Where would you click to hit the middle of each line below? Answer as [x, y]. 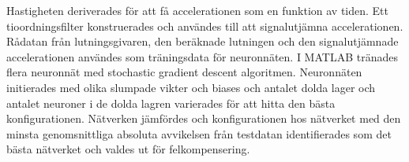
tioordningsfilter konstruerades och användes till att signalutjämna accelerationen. [205, 26]
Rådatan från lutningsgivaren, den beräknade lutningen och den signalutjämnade [203, 41]
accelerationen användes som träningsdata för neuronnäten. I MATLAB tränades [202, 56]
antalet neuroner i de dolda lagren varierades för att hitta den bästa [171, 103]
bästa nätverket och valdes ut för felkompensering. [128, 149]
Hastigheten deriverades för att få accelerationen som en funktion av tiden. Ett [197, 10]
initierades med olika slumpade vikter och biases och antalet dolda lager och [191, 87]
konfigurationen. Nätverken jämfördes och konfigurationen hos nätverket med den [204, 118]
